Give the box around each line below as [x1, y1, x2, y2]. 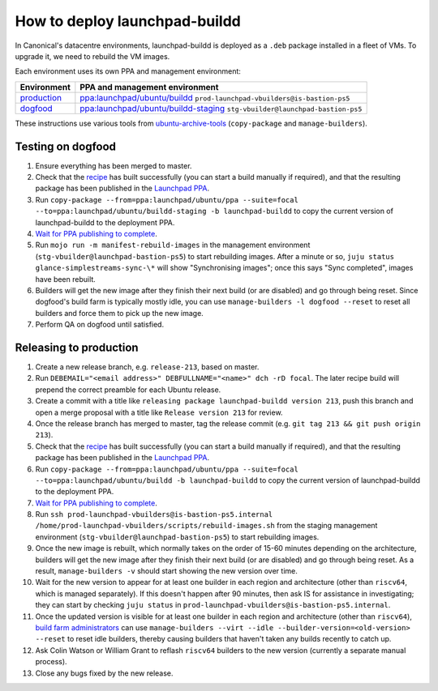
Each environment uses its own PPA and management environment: [15, 66, 241, 76]
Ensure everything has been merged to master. [35, 160, 192, 170]
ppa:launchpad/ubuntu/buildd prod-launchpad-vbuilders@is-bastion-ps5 [79, 92, 350, 103]
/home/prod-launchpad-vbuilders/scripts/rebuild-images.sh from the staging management [35, 521, 378, 531]
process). [35, 657, 68, 667]
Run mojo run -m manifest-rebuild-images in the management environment [35, 240, 311, 250]
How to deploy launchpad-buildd [15, 12, 241, 30]
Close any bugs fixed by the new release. [35, 668, 174, 678]
